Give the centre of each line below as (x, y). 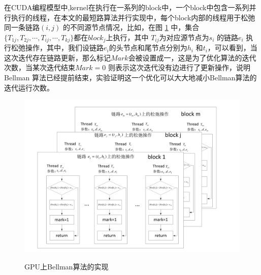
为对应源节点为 (184, 37)
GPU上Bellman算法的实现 (67, 266)
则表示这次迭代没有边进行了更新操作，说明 (179, 67)
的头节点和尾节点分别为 (148, 48)
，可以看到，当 (232, 48)
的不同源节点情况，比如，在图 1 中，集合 (131, 27)
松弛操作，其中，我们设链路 (57, 48)
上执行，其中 (127, 37)
